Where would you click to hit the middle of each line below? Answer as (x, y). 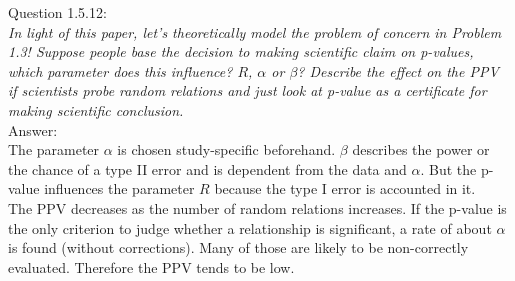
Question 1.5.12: (57, 12)
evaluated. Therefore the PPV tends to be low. (151, 266)
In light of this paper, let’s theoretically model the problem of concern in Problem (255, 31)
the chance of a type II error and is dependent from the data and (207, 168)
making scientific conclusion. (96, 109)
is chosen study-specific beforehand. (226, 149)
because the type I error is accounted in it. (345, 188)
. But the (448, 168)
